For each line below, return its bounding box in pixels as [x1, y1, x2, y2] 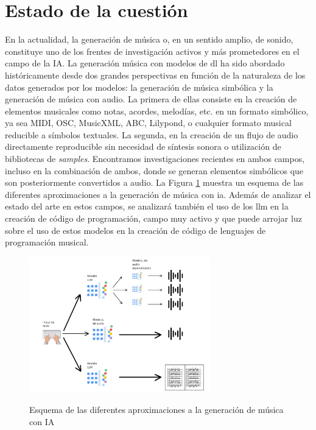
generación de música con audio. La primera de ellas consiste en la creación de [5, 93, 297, 105]
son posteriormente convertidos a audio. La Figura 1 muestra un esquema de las [5, 176, 304, 189]
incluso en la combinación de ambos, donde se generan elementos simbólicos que [5, 164, 304, 177]
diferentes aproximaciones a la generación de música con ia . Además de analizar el [5, 188, 311, 200]
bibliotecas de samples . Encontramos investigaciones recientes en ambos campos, [5, 152, 305, 165]
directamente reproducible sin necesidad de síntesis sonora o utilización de [5, 140, 281, 153]
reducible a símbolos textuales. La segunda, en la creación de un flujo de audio [5, 128, 298, 141]
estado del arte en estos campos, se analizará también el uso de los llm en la [5, 200, 289, 213]
